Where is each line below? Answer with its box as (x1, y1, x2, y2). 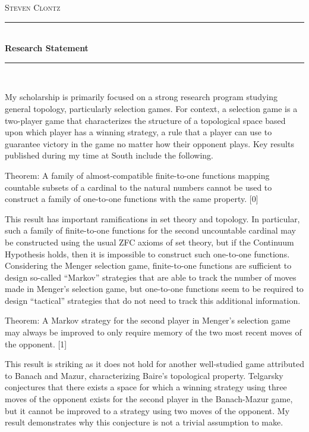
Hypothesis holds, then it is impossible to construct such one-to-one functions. (5, 247, 290, 260)
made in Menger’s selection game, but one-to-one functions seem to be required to (5, 282, 304, 295)
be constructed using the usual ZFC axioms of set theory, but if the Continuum (5, 235, 294, 248)
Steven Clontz (5, 1, 61, 13)
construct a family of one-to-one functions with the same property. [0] (5, 192, 258, 205)
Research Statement (5, 42, 89, 54)
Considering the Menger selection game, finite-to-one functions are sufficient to (5, 259, 292, 272)
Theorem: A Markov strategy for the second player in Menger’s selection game (5, 314, 291, 327)
